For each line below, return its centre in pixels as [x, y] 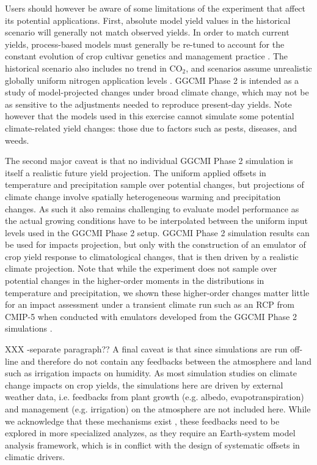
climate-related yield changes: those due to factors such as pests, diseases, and [151, 128]
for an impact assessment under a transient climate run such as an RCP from [150, 304]
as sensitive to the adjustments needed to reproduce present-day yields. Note [148, 104]
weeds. [17, 140]
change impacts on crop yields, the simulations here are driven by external [144, 385]
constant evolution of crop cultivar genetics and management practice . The [147, 56]
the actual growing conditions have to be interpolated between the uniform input [157, 221]
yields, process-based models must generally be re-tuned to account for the [145, 44]
